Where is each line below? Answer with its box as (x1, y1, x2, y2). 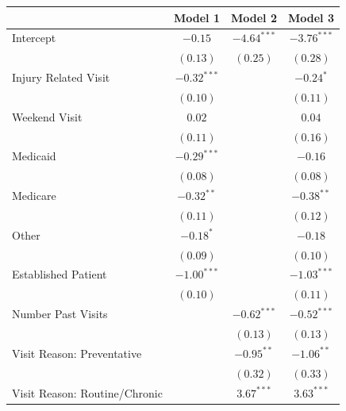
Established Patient (12, 266, 107, 282)
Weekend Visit (12, 108, 83, 125)
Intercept (12, 29, 56, 46)
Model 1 (173, 9, 220, 25)
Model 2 (230, 9, 277, 25)
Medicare (12, 187, 56, 204)
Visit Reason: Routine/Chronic (12, 384, 163, 401)
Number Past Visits (12, 305, 108, 322)
